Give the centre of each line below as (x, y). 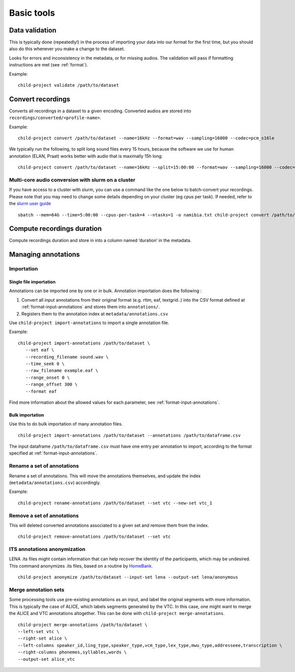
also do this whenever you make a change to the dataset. (67, 49)
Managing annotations (44, 255)
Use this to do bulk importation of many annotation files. (66, 424)
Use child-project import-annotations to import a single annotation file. (89, 323)
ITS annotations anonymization (47, 550)
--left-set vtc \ (39, 631)
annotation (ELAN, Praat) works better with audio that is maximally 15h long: (86, 156)
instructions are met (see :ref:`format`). (48, 65)
